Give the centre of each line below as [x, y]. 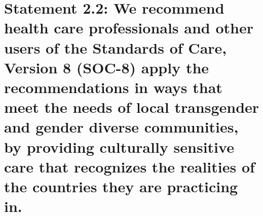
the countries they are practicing [121, 186]
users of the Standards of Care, [116, 47]
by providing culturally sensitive [119, 146]
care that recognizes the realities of [129, 166]
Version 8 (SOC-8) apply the [107, 67]
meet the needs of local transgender [132, 107]
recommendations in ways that [113, 87]
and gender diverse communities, [121, 127]
